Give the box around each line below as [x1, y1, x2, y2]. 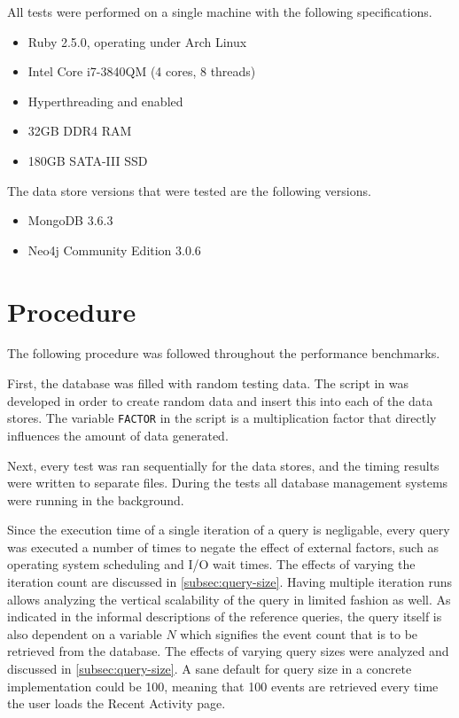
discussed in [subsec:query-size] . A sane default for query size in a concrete [7, 659, 412, 678]
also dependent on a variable [7, 624, 162, 643]
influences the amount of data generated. [7, 425, 229, 444]
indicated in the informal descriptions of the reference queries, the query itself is [7, 607, 442, 626]
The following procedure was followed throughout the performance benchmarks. [7, 344, 440, 363]
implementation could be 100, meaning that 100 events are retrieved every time [7, 676, 439, 695]
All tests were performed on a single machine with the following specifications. [7, 3, 432, 20]
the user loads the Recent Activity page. [7, 694, 226, 713]
